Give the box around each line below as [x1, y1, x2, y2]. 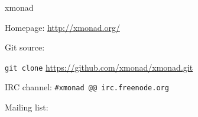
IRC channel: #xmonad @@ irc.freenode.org [5, 81, 169, 93]
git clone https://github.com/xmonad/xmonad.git [5, 61, 193, 73]
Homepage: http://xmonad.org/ [5, 21, 120, 33]
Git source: [5, 41, 45, 53]
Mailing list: [5, 101, 48, 113]
